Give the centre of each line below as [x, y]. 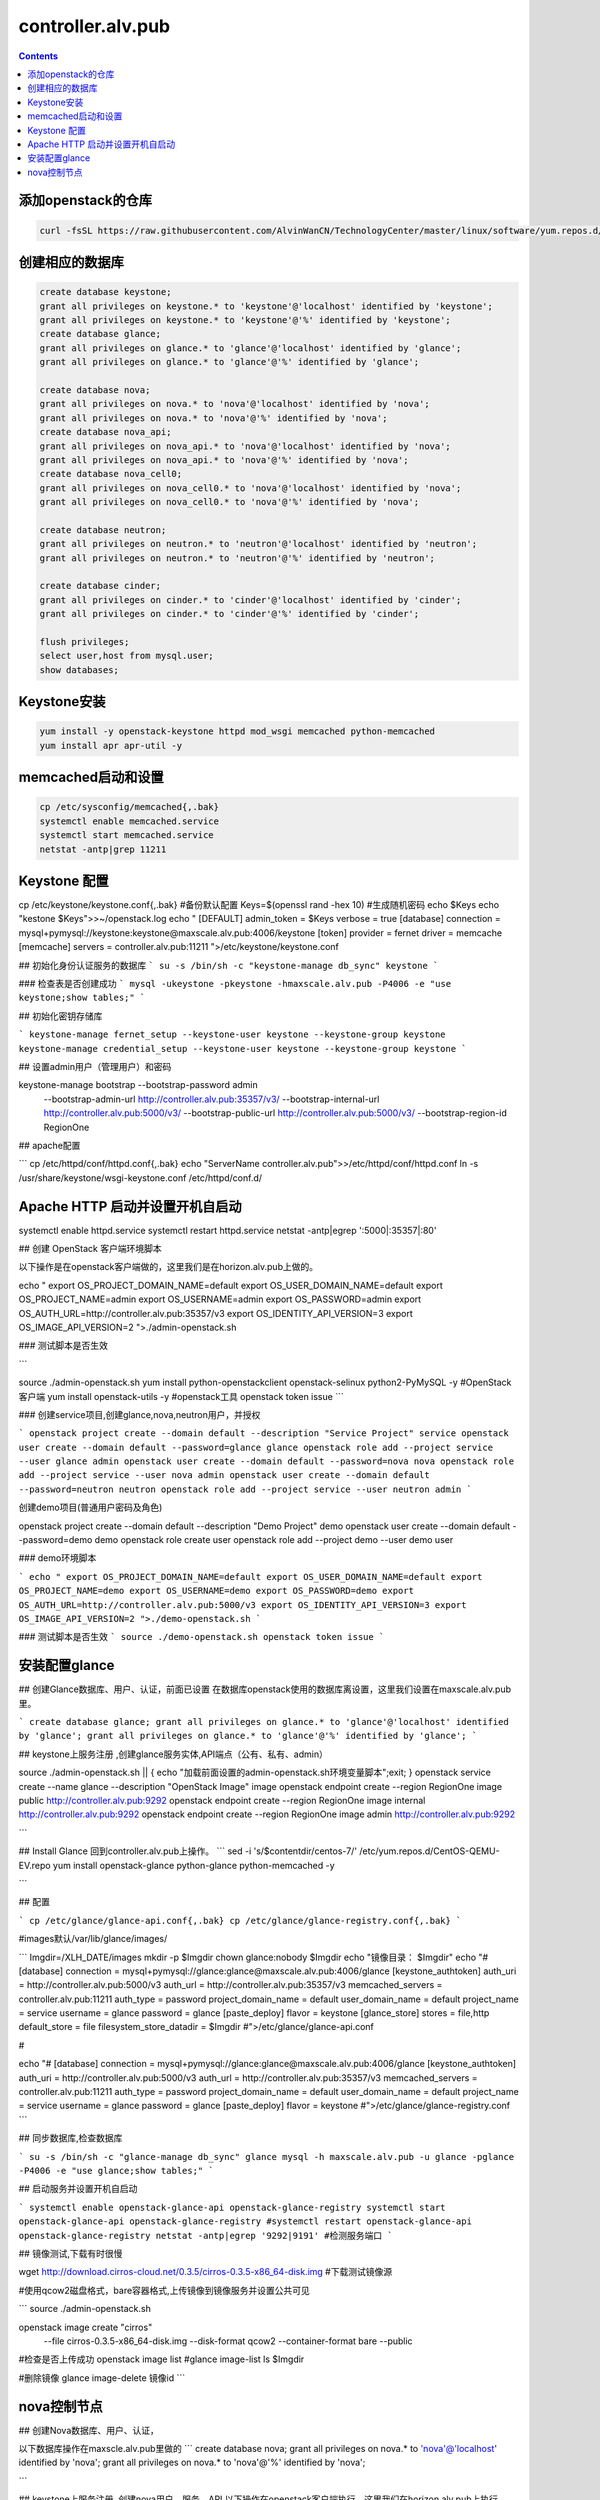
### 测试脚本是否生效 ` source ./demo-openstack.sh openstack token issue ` [201, 1637]
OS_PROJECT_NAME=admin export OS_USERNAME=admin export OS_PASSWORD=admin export [220, 1299]
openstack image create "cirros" [85, 2327]
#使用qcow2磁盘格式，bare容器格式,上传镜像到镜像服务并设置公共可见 [164, 2290]
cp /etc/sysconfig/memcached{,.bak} [129, 807]
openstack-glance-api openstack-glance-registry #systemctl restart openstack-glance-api [245, 2221]
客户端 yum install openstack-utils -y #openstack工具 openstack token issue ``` [181, 1396]
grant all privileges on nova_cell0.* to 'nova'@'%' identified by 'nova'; [229, 502]
